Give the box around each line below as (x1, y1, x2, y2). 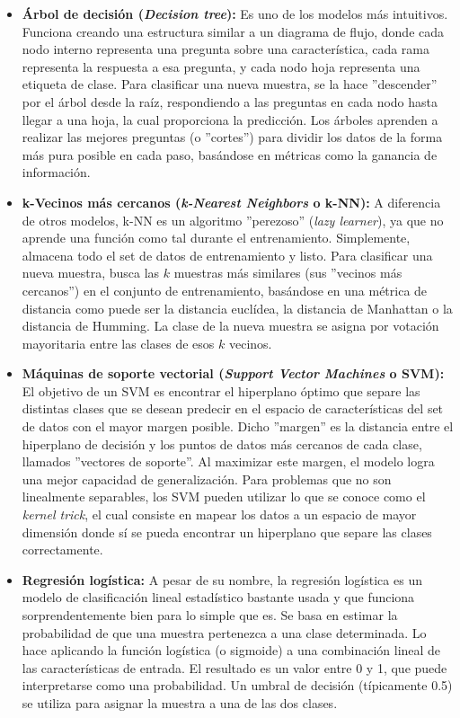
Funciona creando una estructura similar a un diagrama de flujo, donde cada (22, 22, 445, 40)
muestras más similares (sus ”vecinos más (173, 263, 402, 282)
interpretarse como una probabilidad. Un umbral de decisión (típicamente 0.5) (22, 676, 453, 695)
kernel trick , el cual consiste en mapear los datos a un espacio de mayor (22, 505, 417, 524)
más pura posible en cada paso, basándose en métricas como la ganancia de (22, 145, 438, 164)
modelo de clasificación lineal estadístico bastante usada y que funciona (22, 588, 415, 607)
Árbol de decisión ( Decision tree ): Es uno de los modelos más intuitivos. (22, 4, 448, 22)
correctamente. (22, 540, 103, 559)
